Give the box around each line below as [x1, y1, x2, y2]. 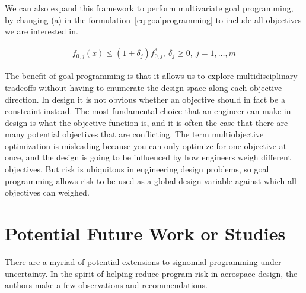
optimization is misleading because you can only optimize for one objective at [5, 139, 287, 152]
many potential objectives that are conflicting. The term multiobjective [5, 128, 264, 140]
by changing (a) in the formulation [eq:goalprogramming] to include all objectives [5, 13, 302, 26]
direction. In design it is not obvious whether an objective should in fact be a [5, 93, 285, 105]
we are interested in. [5, 25, 78, 37]
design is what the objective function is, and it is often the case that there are [5, 116, 288, 128]
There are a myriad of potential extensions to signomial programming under [5, 255, 282, 267]
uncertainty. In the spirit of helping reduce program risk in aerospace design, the [5, 267, 298, 279]
